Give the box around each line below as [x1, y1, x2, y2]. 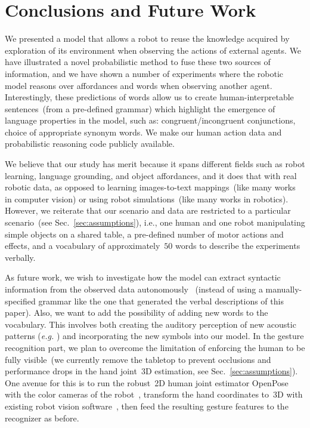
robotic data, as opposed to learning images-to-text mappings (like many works [5, 181, 296, 193]
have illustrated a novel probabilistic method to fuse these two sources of [5, 56, 271, 68]
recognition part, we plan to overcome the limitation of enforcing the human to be [5, 341, 305, 353]
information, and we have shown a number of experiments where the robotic [5, 67, 284, 79]
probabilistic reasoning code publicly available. [5, 137, 175, 150]
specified [5, 294, 36, 307]
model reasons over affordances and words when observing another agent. [5, 79, 272, 91]
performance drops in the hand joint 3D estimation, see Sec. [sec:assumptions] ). [5, 365, 298, 377]
